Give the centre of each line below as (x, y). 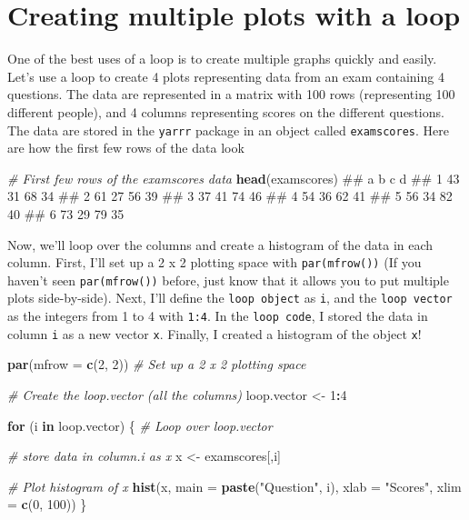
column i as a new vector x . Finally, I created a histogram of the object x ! (215, 333)
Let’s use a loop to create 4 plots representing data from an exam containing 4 (226, 76)
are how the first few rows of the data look (126, 148)
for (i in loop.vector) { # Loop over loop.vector (140, 425)
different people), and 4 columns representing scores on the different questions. (226, 111)
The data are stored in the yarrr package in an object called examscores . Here (228, 130)
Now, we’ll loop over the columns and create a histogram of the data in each (220, 244)
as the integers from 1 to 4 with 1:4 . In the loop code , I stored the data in (218, 316)
